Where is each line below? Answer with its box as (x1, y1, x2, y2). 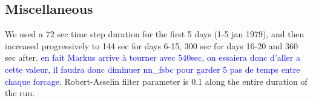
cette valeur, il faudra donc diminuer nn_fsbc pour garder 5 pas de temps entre (5, 63, 300, 75)
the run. (5, 87, 35, 99)
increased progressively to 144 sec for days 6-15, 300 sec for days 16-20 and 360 (5, 39, 298, 52)
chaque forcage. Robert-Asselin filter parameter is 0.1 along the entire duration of (5, 75, 308, 87)
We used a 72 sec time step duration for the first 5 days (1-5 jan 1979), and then (5, 28, 305, 40)
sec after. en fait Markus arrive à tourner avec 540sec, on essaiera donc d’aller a (5, 51, 300, 64)
